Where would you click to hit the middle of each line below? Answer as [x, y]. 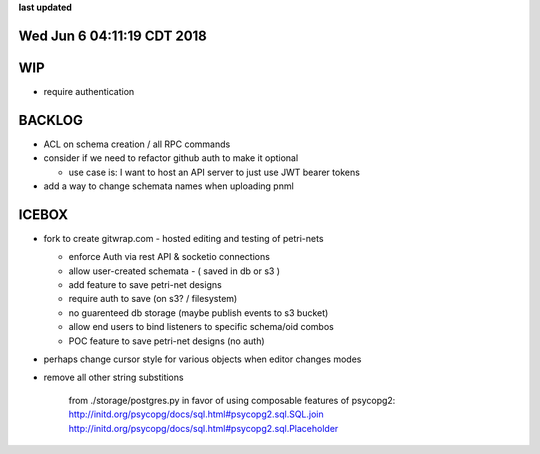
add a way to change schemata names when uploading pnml [168, 186]
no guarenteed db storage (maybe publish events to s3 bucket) [198, 312]
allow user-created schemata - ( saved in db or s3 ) [174, 271]
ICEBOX [43, 214]
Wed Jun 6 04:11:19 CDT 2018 [112, 35]
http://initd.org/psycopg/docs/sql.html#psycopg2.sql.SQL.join [196, 414]
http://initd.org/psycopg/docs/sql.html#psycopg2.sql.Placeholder [203, 428]
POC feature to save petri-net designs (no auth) [166, 341]
